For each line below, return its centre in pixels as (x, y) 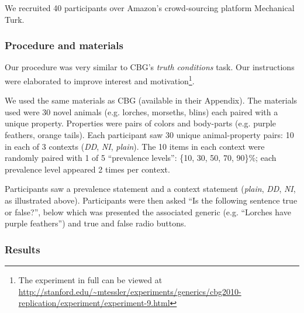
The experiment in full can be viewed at (90, 280)
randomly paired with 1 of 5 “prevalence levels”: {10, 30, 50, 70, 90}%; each (141, 158)
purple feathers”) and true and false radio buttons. (96, 223)
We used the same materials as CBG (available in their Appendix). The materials (151, 100)
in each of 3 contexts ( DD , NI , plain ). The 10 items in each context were (135, 146)
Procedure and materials (64, 45)
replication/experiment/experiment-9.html (94, 303)
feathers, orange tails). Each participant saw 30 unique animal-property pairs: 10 (149, 135)
